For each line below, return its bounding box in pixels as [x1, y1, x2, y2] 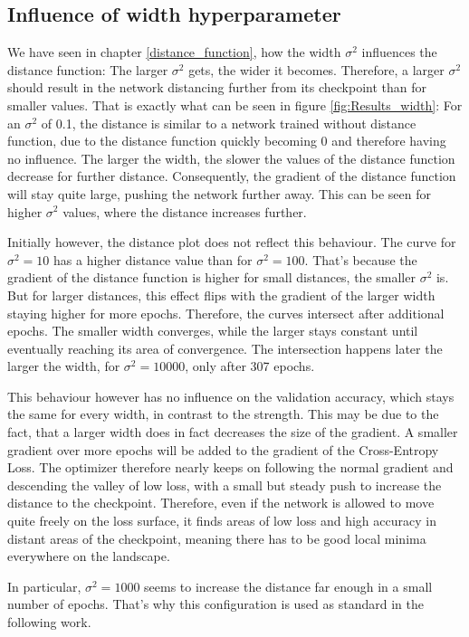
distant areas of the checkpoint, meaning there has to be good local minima [7, 528, 426, 547]
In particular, [7, 576, 81, 595]
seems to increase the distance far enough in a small [144, 576, 433, 595]
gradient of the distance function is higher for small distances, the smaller [7, 268, 416, 287]
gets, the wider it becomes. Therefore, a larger [188, 60, 445, 79]
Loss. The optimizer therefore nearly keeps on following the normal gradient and [7, 458, 454, 477]
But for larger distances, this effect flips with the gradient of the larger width [7, 285, 435, 304]
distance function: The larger [7, 60, 168, 79]
